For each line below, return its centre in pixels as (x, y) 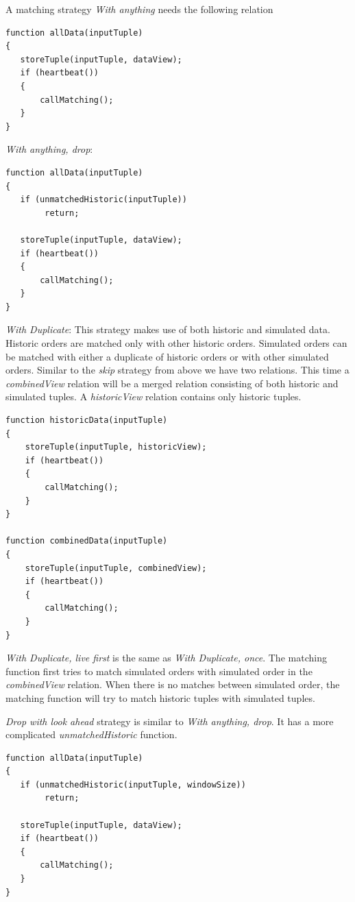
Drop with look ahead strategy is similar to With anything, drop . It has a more (170, 721)
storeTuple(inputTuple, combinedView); (116, 568)
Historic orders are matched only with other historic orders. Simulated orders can (176, 343)
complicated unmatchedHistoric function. (91, 734)
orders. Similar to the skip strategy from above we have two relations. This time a (177, 370)
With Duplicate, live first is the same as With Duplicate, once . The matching (166, 658)
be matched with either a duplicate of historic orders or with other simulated (167, 356)
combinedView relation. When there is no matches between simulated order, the (173, 684)
